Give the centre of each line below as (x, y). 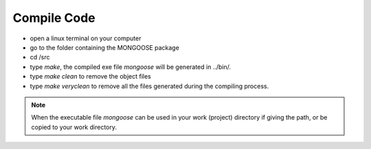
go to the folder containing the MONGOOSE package (105, 47)
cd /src (40, 57)
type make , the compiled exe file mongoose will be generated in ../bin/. (131, 67)
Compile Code (54, 18)
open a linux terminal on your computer (86, 38)
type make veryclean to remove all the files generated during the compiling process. (149, 86)
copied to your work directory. (74, 127)
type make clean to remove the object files (90, 77)
